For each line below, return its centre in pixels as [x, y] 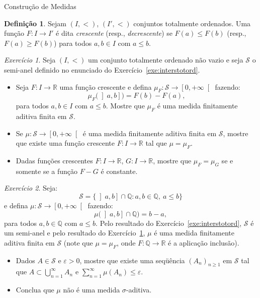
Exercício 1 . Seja [30, 60]
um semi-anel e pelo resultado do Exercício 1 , [75, 233]
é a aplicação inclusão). [204, 242]
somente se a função [47, 171]
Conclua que [35, 290]
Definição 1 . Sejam [35, 23]
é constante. [119, 171]
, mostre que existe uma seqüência [132, 260]
